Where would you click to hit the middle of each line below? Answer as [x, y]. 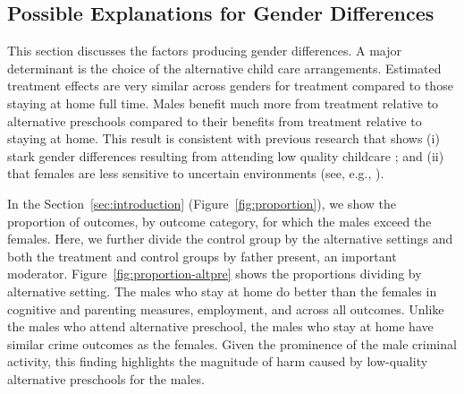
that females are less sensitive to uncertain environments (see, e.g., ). [196, 173]
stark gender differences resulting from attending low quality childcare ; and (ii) [226, 155]
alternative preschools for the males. [106, 378]
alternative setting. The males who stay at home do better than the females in [222, 291]
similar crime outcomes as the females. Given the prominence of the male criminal [232, 343]
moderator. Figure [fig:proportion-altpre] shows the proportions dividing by [215, 274]
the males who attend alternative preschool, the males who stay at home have [220, 326]
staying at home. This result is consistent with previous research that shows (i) [224, 138]
